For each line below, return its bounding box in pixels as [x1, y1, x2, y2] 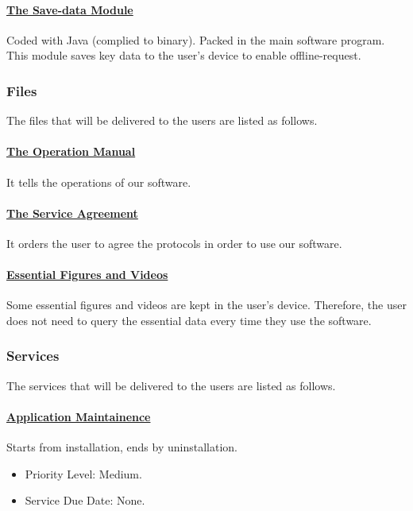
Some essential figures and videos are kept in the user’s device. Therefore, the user [6, 296, 407, 313]
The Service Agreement [6, 204, 138, 221]
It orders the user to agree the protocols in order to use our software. [6, 234, 342, 251]
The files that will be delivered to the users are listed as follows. [6, 112, 318, 129]
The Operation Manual [6, 143, 136, 160]
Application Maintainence [6, 408, 151, 424]
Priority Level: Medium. [25, 465, 142, 482]
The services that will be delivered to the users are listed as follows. [6, 377, 336, 393]
